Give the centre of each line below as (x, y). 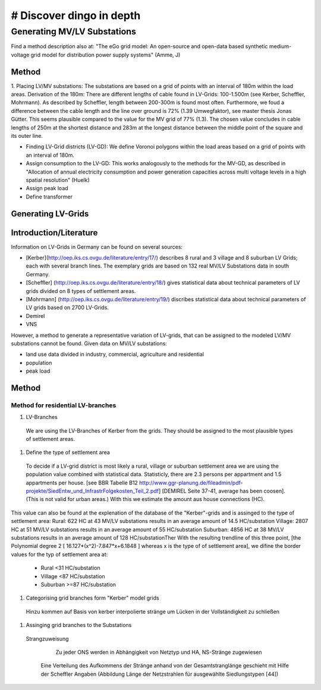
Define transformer (49, 197)
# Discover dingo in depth (76, 15)
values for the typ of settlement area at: (59, 554)
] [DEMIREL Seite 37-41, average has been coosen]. (222, 491)
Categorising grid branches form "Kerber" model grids (93, 598)
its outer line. (27, 136)
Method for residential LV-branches (64, 405)
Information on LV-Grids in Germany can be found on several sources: (97, 247)
